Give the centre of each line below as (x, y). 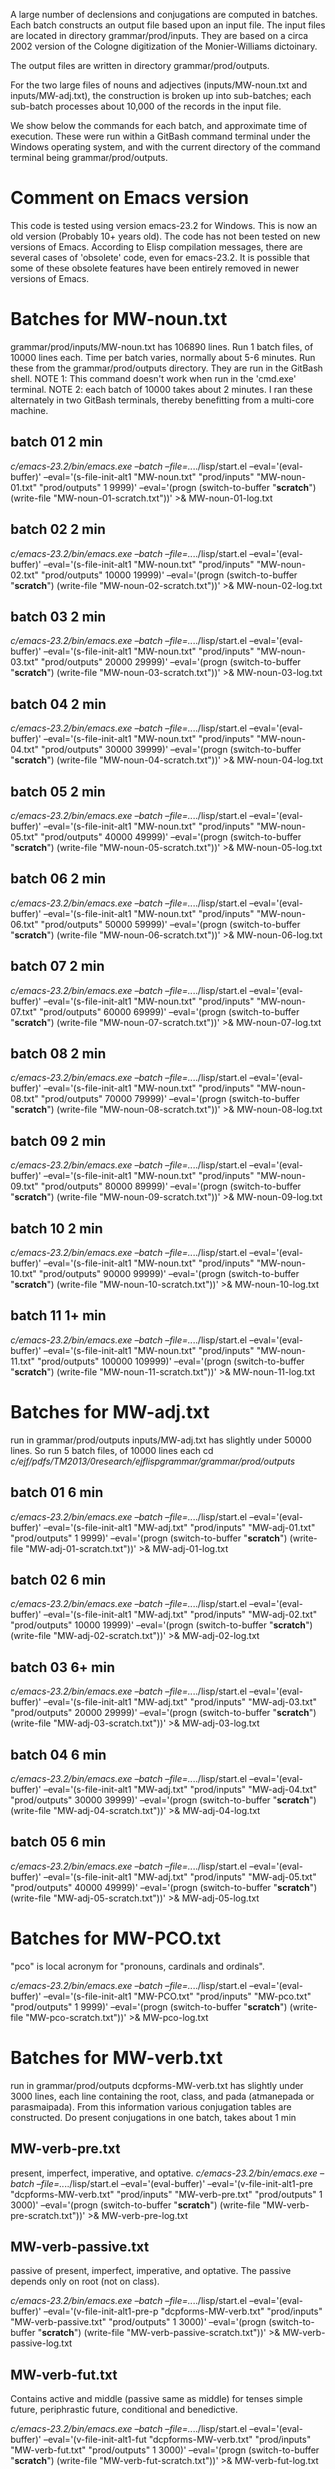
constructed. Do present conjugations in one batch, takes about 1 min (153, 2117)
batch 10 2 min (56, 1228)
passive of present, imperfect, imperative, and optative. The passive (151, 2271)
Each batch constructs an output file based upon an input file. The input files (168, 25)
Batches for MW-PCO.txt (116, 1938)
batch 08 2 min (58, 1053)
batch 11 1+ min (58, 1315)
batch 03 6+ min (63, 1667)
